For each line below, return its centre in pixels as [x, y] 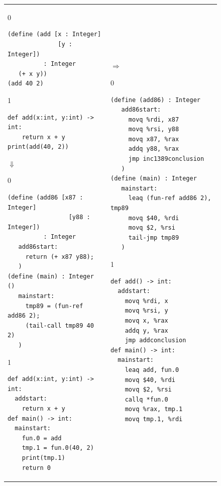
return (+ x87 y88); [60, 257]
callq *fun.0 [146, 399]
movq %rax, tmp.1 [154, 409]
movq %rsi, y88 [154, 129]
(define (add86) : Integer [156, 100]
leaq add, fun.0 [152, 370]
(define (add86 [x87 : [45, 198]
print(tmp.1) [43, 458]
